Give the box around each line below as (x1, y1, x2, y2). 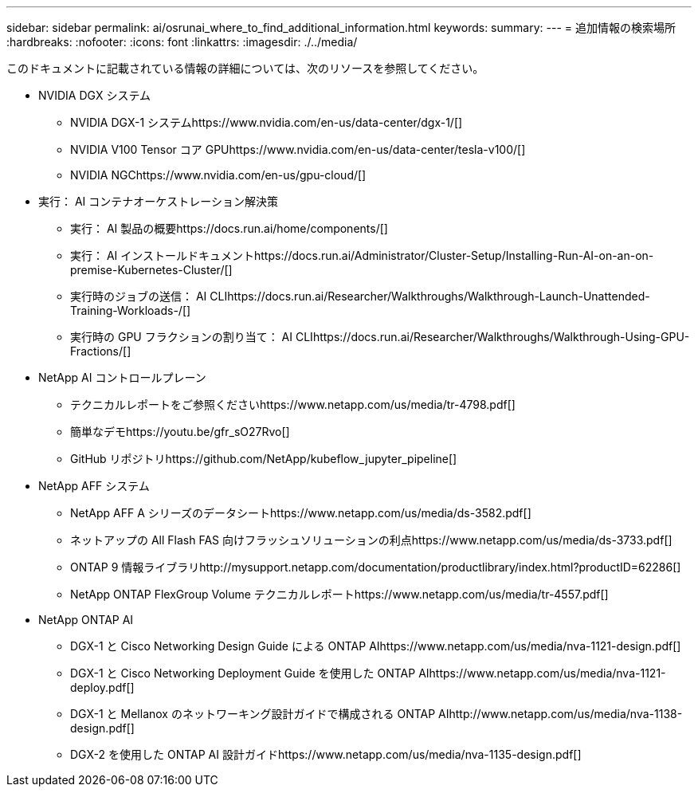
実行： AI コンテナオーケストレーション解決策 (38, 194, 279, 208)
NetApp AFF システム (38, 479, 150, 493)
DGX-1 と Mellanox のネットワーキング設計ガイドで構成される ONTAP (70, 707, 436, 720)
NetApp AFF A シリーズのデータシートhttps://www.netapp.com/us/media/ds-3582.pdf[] (70, 506, 531, 520)
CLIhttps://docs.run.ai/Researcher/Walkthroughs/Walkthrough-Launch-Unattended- (210, 289, 650, 303)
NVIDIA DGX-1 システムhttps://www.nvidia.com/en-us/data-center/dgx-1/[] (70, 116, 463, 129)
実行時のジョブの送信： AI (70, 289, 207, 303)
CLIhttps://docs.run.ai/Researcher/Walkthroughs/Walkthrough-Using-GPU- (295, 330, 690, 344)
